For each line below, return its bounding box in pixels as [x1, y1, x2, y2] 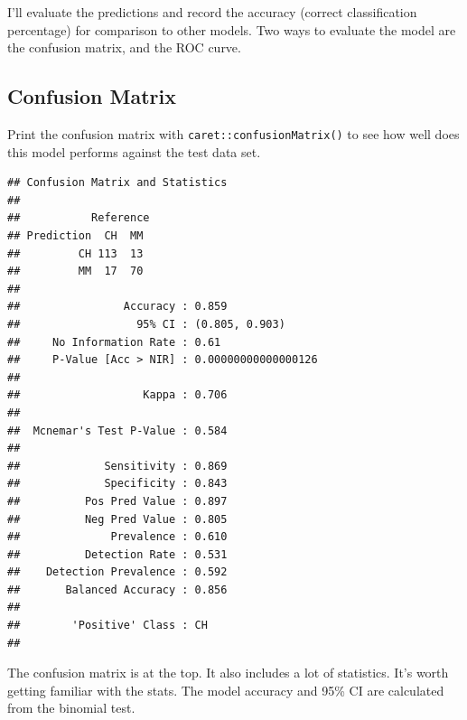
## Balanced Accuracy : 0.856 [7, 583, 228, 596]
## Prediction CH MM [7, 229, 144, 243]
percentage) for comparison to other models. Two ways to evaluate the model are [7, 20, 456, 39]
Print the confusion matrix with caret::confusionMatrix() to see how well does [7, 124, 460, 143]
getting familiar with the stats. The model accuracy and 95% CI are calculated [7, 680, 444, 699]
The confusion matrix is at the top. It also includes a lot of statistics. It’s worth [7, 663, 449, 682]
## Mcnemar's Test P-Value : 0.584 [7, 424, 228, 437]
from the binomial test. [7, 698, 135, 717]
